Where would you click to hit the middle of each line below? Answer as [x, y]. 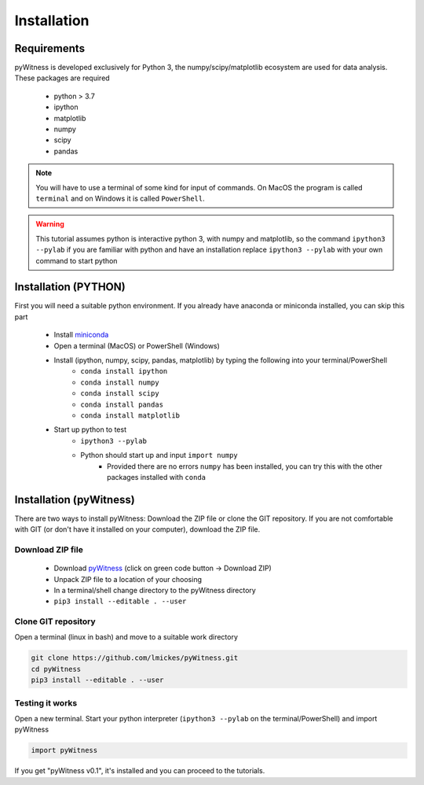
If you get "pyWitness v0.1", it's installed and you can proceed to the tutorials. [140, 771]
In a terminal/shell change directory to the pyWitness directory [155, 590]
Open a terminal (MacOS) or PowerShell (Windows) [137, 345]
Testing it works [46, 702]
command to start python [77, 260]
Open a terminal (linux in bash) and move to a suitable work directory [126, 637]
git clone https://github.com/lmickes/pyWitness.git [135, 658]
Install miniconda [81, 335]
